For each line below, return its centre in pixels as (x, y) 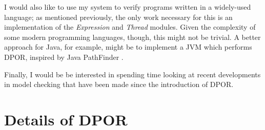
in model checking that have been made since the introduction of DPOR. (119, 84)
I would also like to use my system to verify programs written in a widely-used (128, 7)
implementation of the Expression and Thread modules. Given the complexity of (130, 27)
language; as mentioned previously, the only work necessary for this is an (118, 17)
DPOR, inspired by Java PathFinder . (64, 57)
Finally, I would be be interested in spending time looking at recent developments (132, 74)
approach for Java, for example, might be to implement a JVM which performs (128, 47)
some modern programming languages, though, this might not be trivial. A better (132, 37)
